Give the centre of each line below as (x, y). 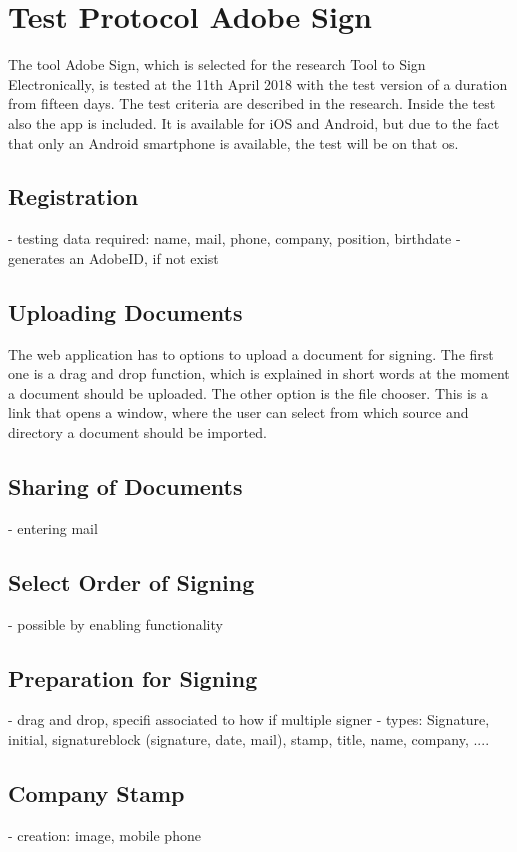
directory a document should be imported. (137, 432)
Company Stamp (96, 793)
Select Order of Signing (131, 581)
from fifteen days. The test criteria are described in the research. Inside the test (252, 103)
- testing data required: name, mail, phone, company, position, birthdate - (234, 238)
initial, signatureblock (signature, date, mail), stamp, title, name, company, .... (249, 739)
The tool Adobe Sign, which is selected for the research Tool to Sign (217, 64)
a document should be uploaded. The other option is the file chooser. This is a (248, 392)
